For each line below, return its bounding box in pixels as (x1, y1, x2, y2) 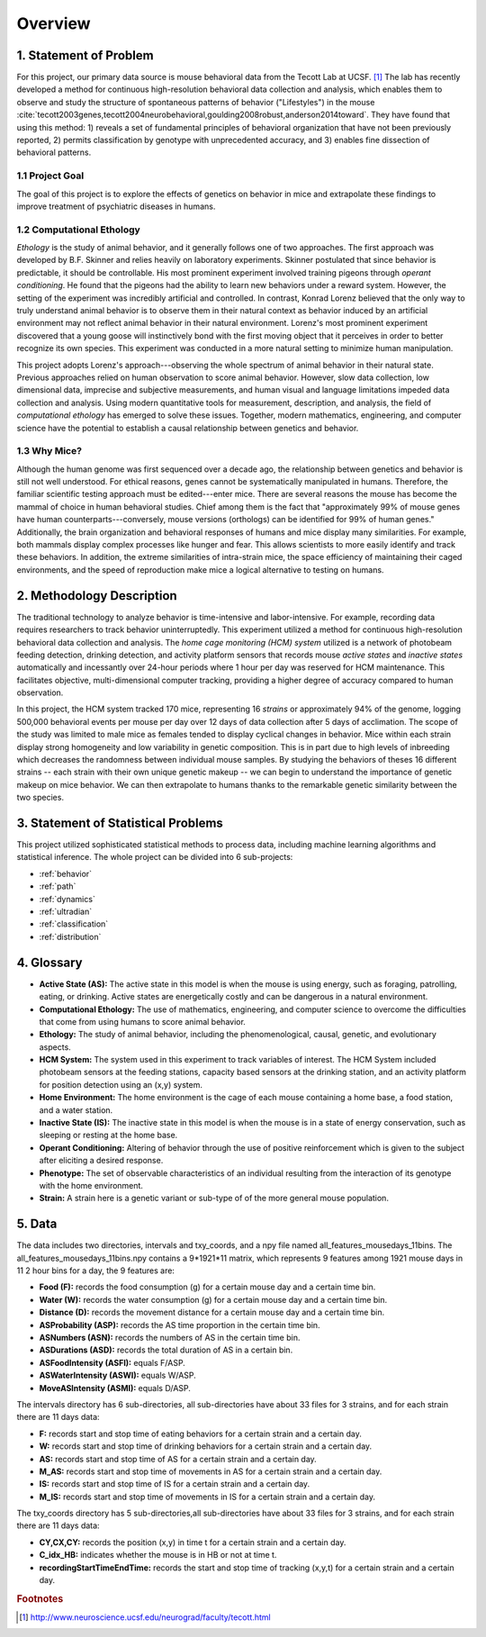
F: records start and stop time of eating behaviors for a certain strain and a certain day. (39, 1428, 362, 1439)
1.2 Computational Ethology (16, 223, 141, 236)
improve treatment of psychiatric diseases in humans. (16, 201, 216, 212)
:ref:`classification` (39, 918, 109, 929)
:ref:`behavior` (39, 868, 93, 879)
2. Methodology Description (16, 588, 177, 603)
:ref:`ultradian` (39, 906, 93, 918)
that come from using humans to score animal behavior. (39, 1016, 247, 1027)
